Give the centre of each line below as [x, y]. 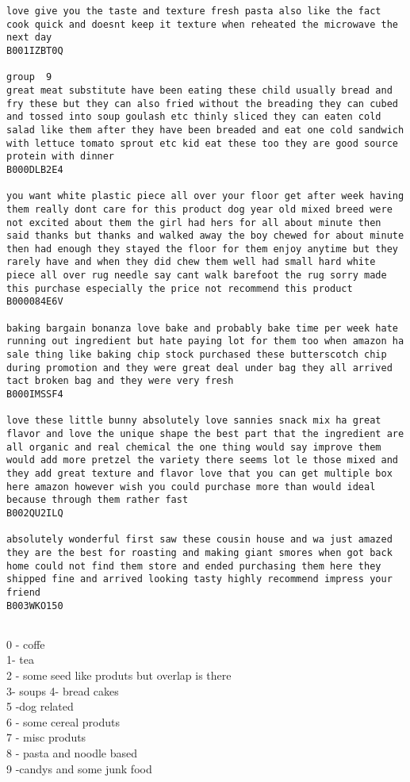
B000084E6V [35, 302]
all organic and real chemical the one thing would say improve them [194, 447]
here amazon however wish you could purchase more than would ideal [191, 487]
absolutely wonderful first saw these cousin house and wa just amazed [199, 540]
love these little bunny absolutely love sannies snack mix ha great [194, 421]
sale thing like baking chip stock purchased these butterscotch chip [197, 355]
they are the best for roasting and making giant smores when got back [199, 552]
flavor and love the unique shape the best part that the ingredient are [205, 434]
